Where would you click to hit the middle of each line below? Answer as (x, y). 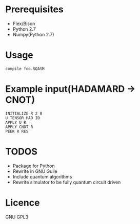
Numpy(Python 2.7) (34, 34)
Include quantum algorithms (42, 176)
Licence (23, 203)
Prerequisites (35, 9)
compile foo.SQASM (25, 69)
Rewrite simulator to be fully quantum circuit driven (67, 182)
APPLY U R (16, 122)
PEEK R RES (17, 131)
